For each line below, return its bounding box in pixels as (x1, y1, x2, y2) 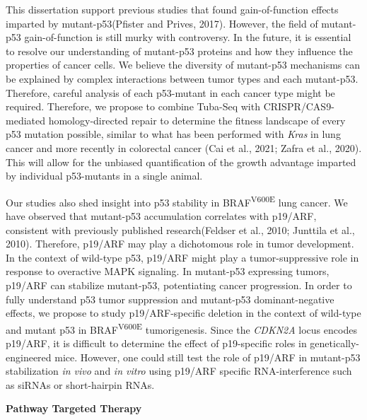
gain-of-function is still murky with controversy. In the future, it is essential (24, 30, 351, 45)
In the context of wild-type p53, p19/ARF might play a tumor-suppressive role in (6, 250, 359, 264)
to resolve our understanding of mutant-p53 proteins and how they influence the (6, 43, 353, 58)
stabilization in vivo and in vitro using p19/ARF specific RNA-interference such (6, 363, 352, 378)
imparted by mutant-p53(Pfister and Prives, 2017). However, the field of (6, 16, 318, 30)
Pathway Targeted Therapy (6, 401, 142, 416)
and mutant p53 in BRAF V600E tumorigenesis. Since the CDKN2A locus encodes (6, 320, 357, 337)
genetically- (310, 335, 359, 350)
